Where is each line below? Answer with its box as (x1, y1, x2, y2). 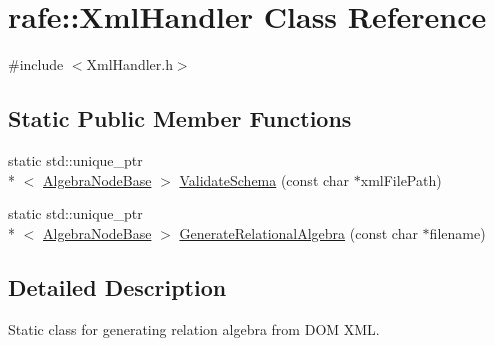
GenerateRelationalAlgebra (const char (179, 222, 418, 243)
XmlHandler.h (86, 54, 173, 75)
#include (8, 54, 64, 75)
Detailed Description (8, 271, 227, 302)
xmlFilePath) (360, 169, 442, 190)
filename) (429, 222, 486, 243)
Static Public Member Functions (8, 103, 352, 134)
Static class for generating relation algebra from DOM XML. (8, 318, 380, 339)
